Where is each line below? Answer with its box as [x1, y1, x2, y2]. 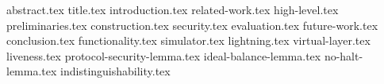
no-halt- [324, 47, 363, 64]
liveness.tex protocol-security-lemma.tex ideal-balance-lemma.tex [6, 47, 321, 64]
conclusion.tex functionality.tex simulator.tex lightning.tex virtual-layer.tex [6, 32, 371, 49]
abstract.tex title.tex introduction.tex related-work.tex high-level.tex [6, 2, 339, 17]
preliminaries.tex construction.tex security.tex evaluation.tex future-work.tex [6, 16, 378, 33]
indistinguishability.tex [60, 63, 171, 79]
